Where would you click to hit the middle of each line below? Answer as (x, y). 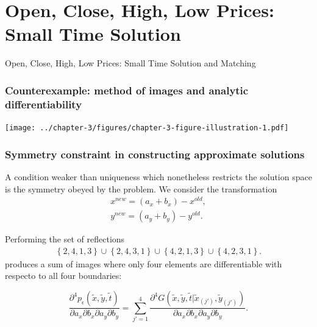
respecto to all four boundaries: (63, 276)
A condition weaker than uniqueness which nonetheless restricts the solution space (158, 176)
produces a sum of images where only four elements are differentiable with (144, 263)
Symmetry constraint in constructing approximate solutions (155, 154)
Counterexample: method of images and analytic (127, 90)
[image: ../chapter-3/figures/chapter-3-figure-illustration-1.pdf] (147, 128)
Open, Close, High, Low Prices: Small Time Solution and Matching (130, 63)
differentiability (44, 104)
